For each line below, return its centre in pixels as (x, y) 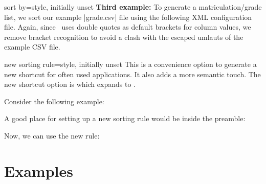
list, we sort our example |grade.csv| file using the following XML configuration (128, 17)
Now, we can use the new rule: (52, 135)
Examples (39, 170)
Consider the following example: (54, 101)
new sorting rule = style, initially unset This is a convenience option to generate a (130, 64)
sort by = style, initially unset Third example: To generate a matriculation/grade (133, 7)
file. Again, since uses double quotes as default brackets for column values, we (128, 27)
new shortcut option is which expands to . (70, 84)
